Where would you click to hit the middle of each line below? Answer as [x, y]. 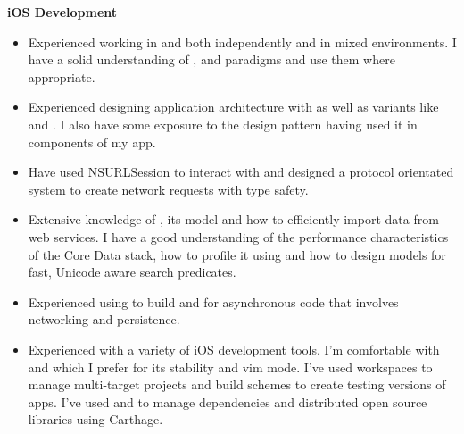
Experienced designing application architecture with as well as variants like [233, 107]
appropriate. [62, 76]
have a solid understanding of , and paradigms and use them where [211, 59]
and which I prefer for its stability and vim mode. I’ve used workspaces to [230, 367]
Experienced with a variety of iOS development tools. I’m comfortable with [234, 349]
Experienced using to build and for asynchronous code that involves [213, 301]
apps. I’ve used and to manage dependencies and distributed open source [228, 401]
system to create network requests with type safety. [168, 189]
